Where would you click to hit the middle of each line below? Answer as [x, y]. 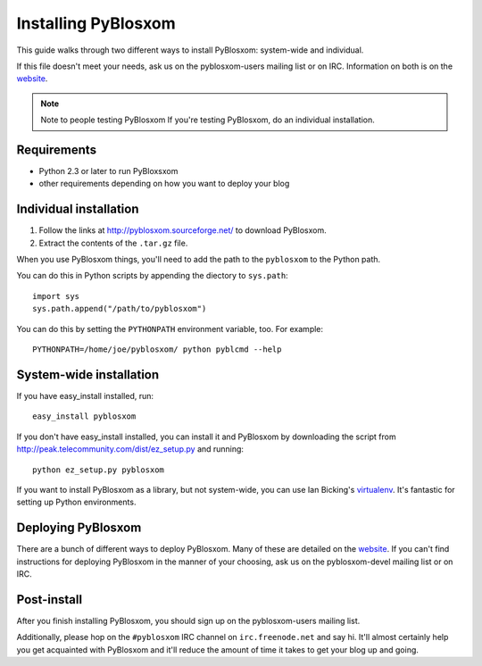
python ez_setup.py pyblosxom [99, 470]
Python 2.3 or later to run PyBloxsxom [108, 171]
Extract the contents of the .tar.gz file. [113, 243]
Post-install [50, 599]
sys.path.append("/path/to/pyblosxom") [120, 309]
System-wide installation [88, 375]
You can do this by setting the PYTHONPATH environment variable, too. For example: [170, 329]
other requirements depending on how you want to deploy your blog [164, 184]
